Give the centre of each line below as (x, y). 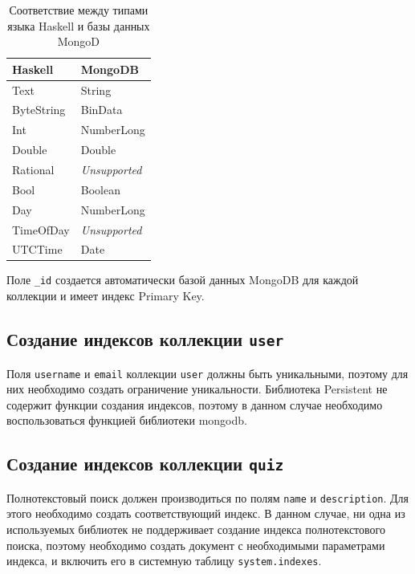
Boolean (100, 189)
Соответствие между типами (79, 10)
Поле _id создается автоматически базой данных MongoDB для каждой (183, 280)
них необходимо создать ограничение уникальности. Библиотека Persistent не (197, 389)
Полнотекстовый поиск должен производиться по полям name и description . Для (207, 497)
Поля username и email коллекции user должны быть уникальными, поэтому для (207, 373)
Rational (33, 169)
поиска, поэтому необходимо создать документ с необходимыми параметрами (196, 545)
